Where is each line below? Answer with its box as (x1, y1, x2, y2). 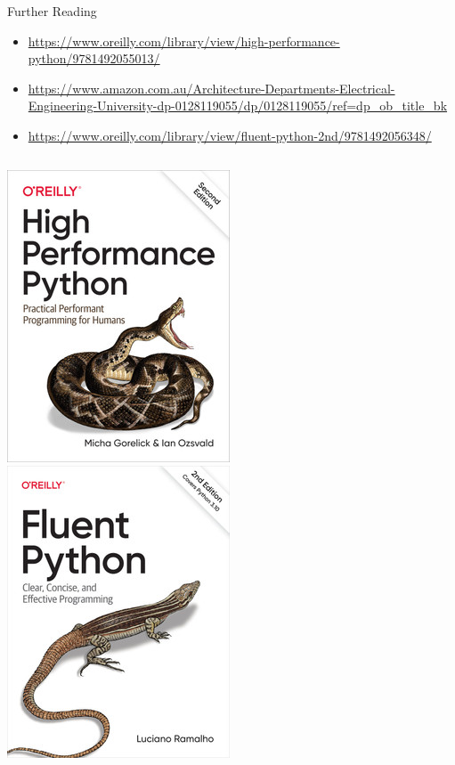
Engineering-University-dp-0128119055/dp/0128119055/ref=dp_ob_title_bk (28, 96, 448, 115)
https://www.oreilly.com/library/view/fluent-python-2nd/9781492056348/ (28, 126, 432, 144)
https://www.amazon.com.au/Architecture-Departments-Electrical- (28, 78, 395, 97)
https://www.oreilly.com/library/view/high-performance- (28, 31, 340, 50)
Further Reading (7, 2, 97, 20)
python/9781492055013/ (28, 49, 160, 68)
